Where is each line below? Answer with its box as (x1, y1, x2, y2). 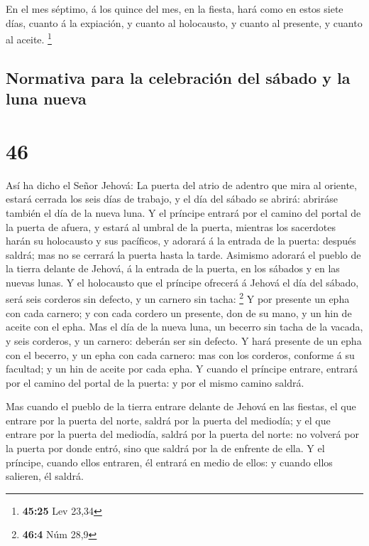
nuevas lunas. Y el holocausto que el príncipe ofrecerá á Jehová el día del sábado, (6, 274, 359, 289)
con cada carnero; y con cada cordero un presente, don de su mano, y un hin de (6, 305, 352, 320)
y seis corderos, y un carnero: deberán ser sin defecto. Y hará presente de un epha (6, 333, 362, 348)
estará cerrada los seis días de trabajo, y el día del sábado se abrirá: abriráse (6, 191, 338, 206)
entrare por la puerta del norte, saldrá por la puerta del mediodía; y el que (6, 412, 331, 427)
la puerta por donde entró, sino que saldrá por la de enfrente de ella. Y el (6, 441, 325, 456)
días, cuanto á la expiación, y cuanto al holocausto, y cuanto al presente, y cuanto (6, 15, 363, 30)
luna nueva (6, 87, 87, 109)
